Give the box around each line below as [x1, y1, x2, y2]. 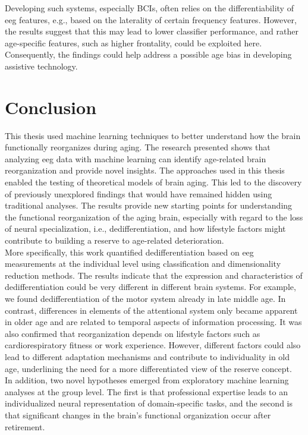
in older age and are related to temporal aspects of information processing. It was [5, 316, 302, 328]
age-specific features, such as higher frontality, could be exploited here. [5, 36, 262, 49]
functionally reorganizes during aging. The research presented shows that [5, 141, 271, 153]
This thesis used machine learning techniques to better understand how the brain [5, 129, 301, 141]
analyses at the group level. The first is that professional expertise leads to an [5, 385, 288, 398]
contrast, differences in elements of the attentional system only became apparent [5, 304, 298, 316]
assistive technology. [5, 59, 78, 72]
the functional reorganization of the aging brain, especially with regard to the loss [5, 210, 303, 223]
